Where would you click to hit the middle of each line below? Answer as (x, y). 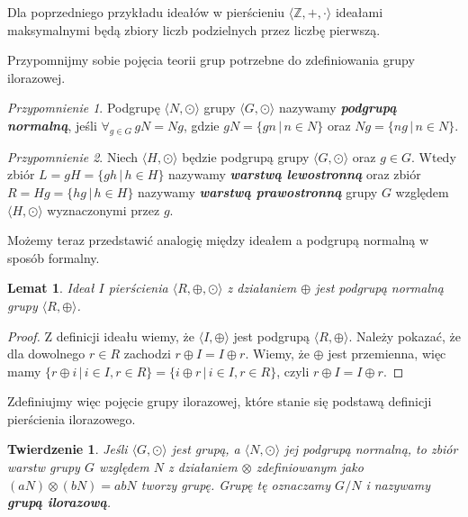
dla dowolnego (46, 354)
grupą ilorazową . (59, 502)
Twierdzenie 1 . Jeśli (67, 449)
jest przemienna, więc (387, 354)
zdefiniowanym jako (310, 467)
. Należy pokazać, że (405, 336)
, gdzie (201, 125)
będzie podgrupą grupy (246, 156)
